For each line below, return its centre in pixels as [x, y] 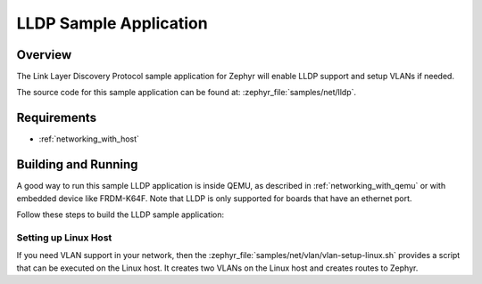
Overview [44, 55]
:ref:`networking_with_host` [89, 139]
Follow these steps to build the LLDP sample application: [120, 215]
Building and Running [77, 165]
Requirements [57, 118]
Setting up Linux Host [64, 238]
